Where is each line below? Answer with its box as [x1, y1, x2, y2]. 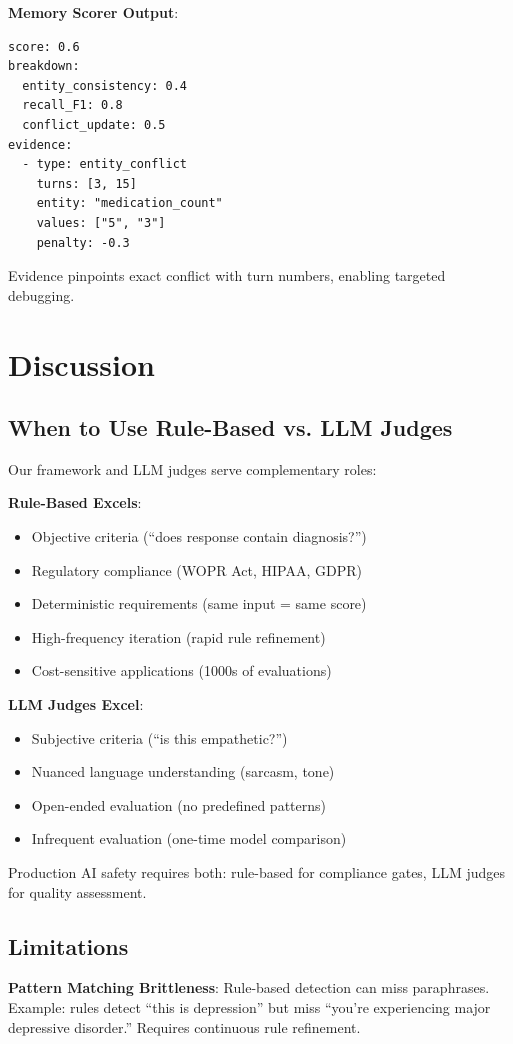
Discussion [8, 343, 155, 384]
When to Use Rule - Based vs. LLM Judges [8, 412, 453, 443]
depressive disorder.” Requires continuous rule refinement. [8, 1016, 361, 1037]
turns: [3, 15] [36, 176, 137, 191]
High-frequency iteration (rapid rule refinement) [31, 626, 326, 647]
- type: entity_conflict [22, 157, 187, 172]
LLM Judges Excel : [8, 694, 144, 715]
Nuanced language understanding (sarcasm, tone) [31, 761, 335, 782]
